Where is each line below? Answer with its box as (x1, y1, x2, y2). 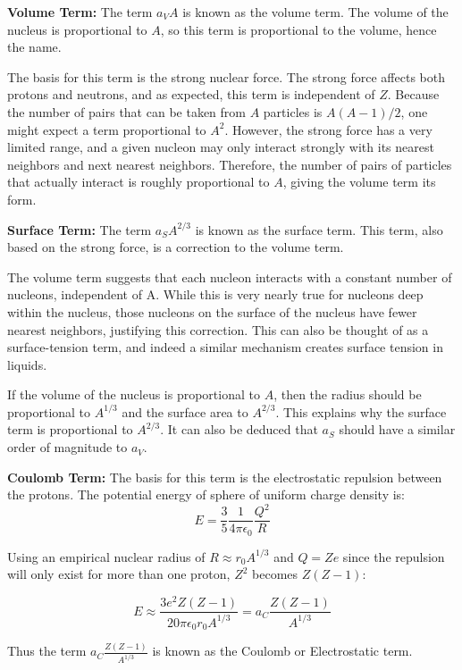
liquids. (7, 355, 47, 373)
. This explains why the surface (275, 402, 447, 421)
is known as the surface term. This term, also (195, 220, 443, 239)
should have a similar (339, 420, 456, 439)
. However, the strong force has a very (224, 120, 433, 138)
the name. (7, 38, 62, 56)
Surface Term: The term (7, 220, 152, 239)
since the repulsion (342, 547, 445, 565)
